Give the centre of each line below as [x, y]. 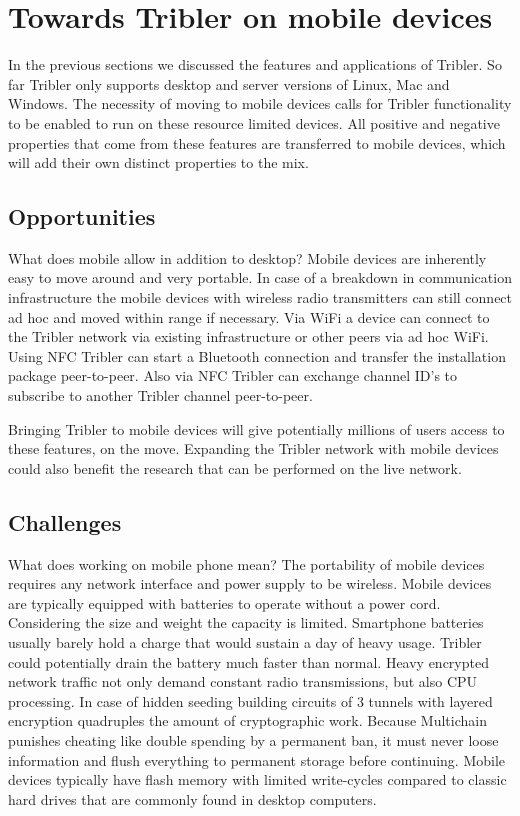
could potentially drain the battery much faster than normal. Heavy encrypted [248, 661]
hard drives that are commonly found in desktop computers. [192, 798]
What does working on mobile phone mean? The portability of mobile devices [246, 563]
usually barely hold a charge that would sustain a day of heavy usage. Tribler [245, 642]
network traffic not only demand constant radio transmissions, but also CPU [243, 681]
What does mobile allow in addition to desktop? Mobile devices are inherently [247, 257]
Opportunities [82, 216]
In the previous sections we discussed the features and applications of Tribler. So [255, 64]
